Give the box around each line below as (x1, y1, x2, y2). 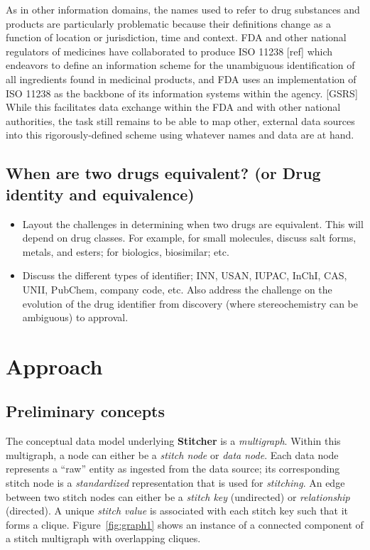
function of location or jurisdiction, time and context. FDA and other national (6, 30, 347, 45)
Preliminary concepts (6, 400, 165, 422)
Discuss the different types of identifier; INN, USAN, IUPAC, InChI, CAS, (22, 268, 347, 283)
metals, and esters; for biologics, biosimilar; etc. (22, 244, 229, 259)
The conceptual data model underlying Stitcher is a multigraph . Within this (6, 433, 341, 448)
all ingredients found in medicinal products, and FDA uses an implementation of (6, 71, 357, 86)
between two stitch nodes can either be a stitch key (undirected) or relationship (6, 489, 350, 504)
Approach (6, 351, 103, 380)
